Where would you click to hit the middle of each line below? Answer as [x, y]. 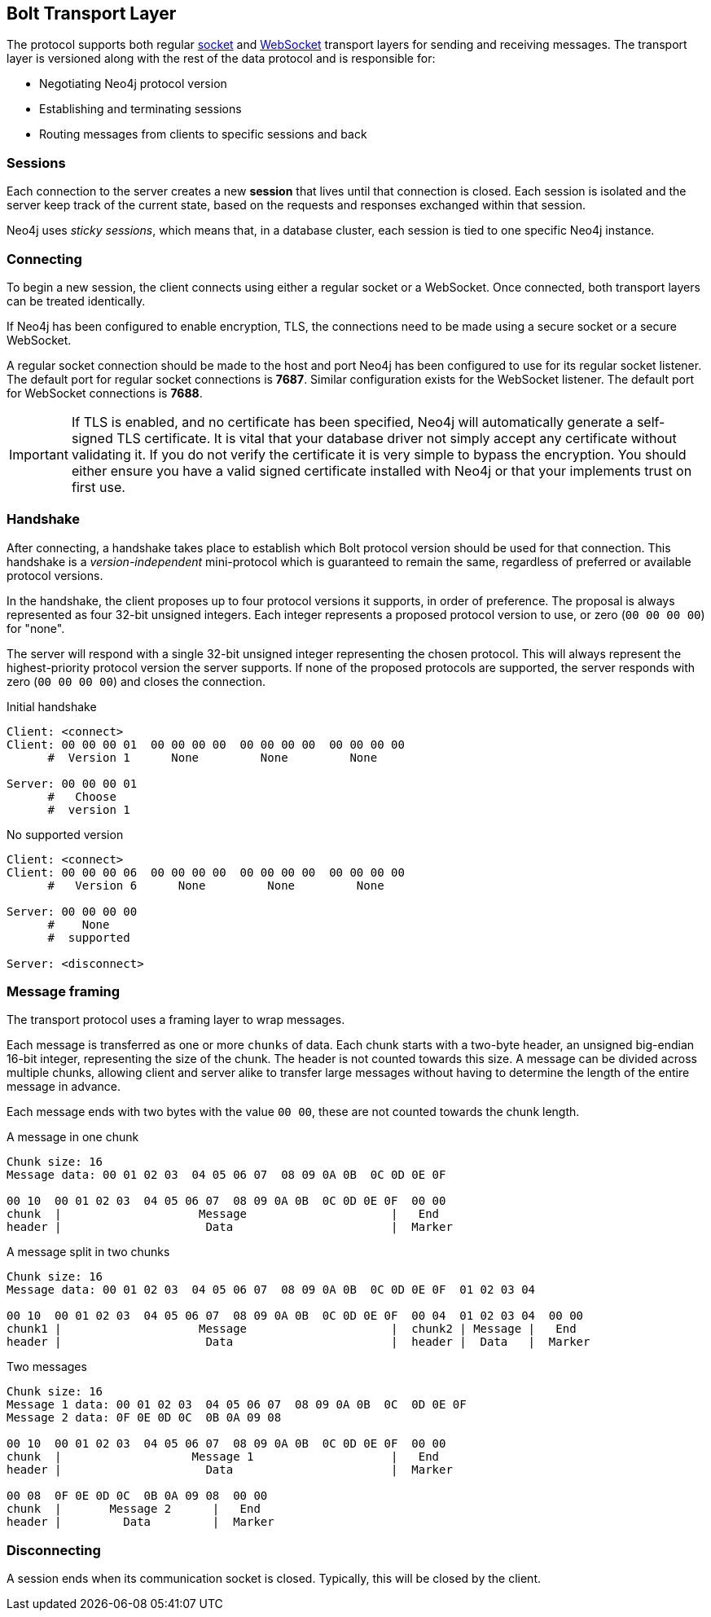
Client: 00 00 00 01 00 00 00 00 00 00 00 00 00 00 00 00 [206, 744]
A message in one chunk [73, 1137]
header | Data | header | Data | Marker [298, 1342]
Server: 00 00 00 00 [72, 911]
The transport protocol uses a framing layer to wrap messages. [176, 1020]
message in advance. [64, 1087]
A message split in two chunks [88, 1252]
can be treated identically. [76, 301]
